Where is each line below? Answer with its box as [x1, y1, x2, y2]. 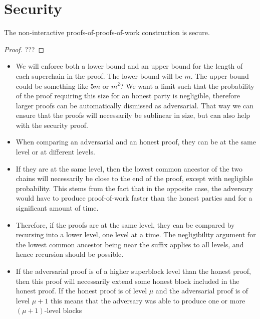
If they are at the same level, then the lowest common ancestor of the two [16, 163, 242, 174]
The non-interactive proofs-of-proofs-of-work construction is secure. [4, 27, 210, 38]
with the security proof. [16, 119, 88, 130]
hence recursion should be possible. [16, 249, 124, 259]
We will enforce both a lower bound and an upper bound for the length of [16, 61, 243, 71]
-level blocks [44, 305, 82, 315]
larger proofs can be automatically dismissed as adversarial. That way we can [16, 100, 254, 110]
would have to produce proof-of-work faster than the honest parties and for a [16, 193, 252, 203]
